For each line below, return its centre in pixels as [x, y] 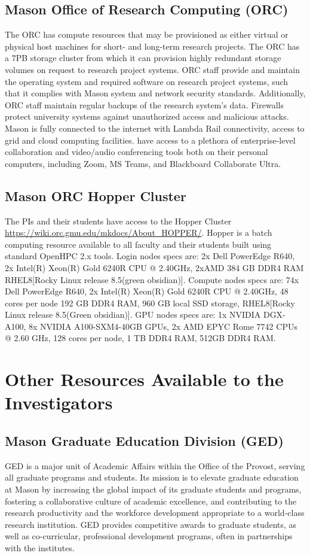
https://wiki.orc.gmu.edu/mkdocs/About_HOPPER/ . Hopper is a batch [139, 233]
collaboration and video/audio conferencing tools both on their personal [136, 152]
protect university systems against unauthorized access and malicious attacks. [147, 116]
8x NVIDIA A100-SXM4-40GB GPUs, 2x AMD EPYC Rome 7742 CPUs [163, 326]
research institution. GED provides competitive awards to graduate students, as [151, 524]
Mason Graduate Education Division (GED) [144, 441]
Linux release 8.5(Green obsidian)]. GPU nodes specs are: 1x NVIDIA [133, 315]
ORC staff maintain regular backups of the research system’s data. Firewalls [144, 104]
